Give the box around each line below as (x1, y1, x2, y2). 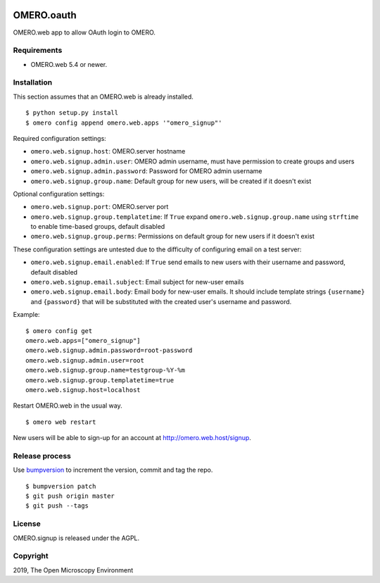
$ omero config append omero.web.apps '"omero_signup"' (25, 118, 222, 127)
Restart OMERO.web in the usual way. (13, 401, 122, 410)
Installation (13, 77, 53, 87)
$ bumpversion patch (25, 482, 96, 490)
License (13, 519, 42, 529)
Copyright (13, 551, 49, 561)
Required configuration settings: (13, 134, 107, 142)
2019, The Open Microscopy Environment (13, 565, 134, 574)
